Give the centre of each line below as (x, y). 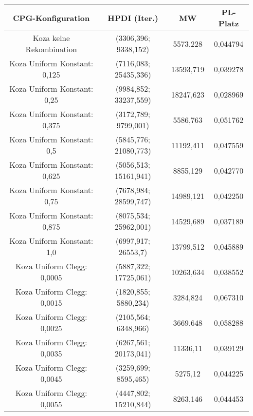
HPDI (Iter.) (133, 18)
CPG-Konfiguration (51, 18)
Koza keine (51, 38)
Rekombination (51, 49)
